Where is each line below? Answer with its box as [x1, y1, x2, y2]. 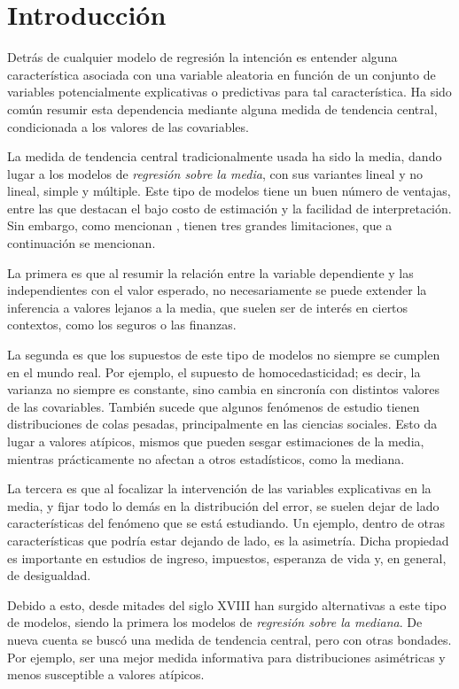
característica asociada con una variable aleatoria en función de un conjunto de [7, 65, 436, 83]
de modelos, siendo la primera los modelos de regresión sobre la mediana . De [7, 613, 423, 631]
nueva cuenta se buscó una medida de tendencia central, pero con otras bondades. [7, 630, 452, 648]
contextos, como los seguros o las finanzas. [7, 315, 237, 334]
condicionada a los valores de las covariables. [7, 117, 249, 135]
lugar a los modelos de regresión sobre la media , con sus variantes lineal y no [7, 164, 423, 182]
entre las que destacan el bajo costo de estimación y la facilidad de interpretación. [7, 198, 452, 217]
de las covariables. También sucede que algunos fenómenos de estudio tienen [7, 397, 420, 415]
